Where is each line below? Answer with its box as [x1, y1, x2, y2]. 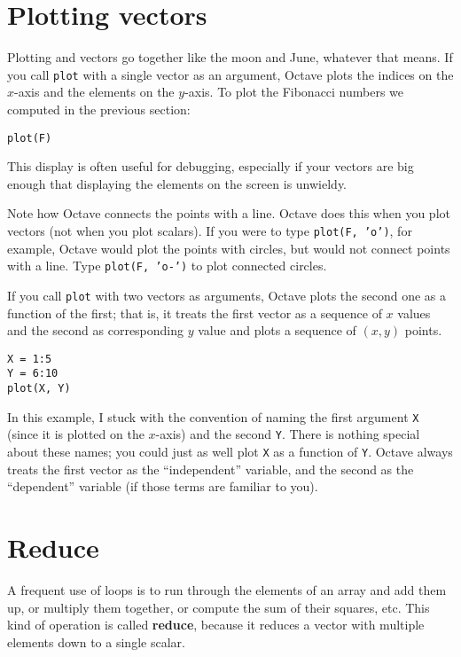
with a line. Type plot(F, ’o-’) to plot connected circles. [7, 256, 327, 275]
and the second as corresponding [7, 321, 184, 340]
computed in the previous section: [7, 99, 191, 118]
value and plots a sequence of [198, 321, 356, 340]
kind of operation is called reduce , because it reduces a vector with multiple [7, 615, 425, 634]
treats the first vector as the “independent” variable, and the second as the [7, 459, 414, 478]
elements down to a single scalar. [7, 632, 185, 651]
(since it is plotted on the [7, 425, 145, 443]
